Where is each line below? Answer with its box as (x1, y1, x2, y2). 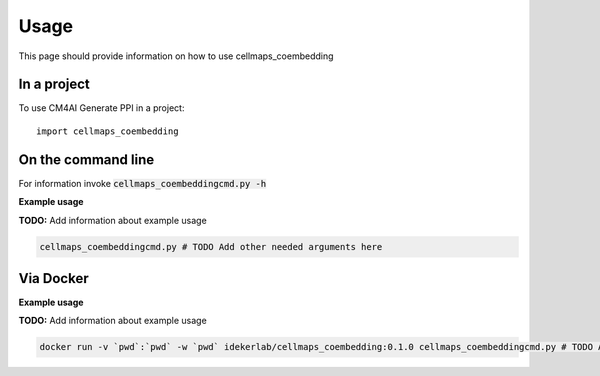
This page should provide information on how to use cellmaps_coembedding (18, 50, 334, 62)
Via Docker (18, 270, 89, 287)
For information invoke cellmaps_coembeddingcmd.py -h (18, 177, 267, 189)
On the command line (18, 151, 155, 168)
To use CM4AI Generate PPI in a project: (18, 102, 185, 114)
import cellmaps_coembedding (36, 125, 179, 137)
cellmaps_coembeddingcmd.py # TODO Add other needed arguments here (39, 241, 383, 252)
